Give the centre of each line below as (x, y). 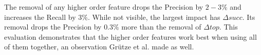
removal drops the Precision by (53, 27)
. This (228, 27)
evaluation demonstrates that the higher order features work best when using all (130, 36)
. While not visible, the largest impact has (154, 17)
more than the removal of (161, 27)
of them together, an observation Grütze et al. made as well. (99, 47)
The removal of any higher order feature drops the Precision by (104, 7)
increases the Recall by (40, 17)
